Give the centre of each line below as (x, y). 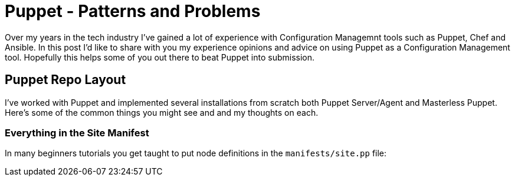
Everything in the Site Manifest (77, 133)
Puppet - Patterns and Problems (133, 11)
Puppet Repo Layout (65, 80)
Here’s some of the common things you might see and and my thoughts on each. (162, 112)
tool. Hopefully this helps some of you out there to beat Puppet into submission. (160, 57)
